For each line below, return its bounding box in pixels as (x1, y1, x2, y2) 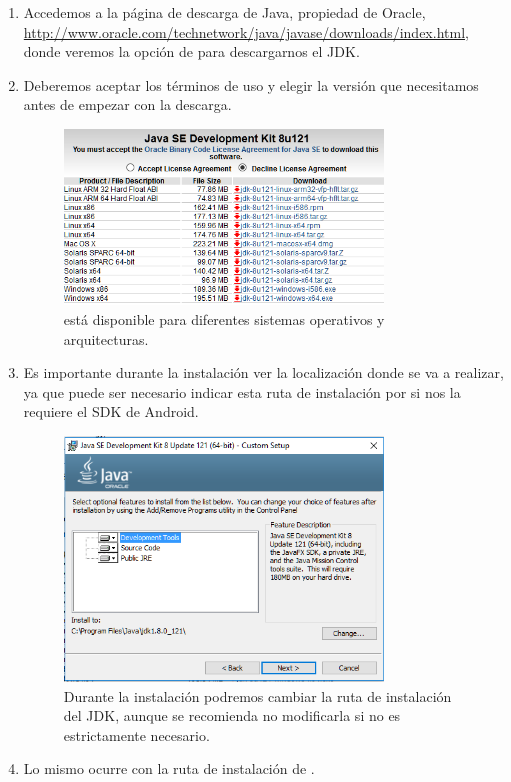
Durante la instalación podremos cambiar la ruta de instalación (63, 685, 452, 706)
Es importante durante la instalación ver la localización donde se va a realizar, (23, 362, 504, 383)
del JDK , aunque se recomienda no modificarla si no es (63, 705, 401, 726)
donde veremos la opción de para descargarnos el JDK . (23, 41, 360, 62)
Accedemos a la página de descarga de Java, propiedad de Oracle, (23, 2, 426, 22)
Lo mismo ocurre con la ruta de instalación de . (23, 758, 315, 779)
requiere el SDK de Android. (23, 401, 199, 422)
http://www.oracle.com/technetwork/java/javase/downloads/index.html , (23, 21, 469, 42)
